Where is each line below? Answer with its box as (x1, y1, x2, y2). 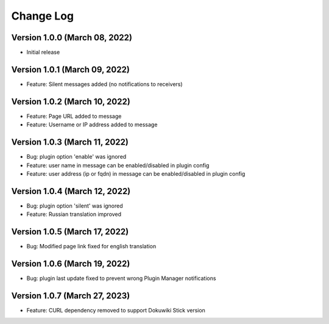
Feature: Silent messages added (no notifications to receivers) (26, 80, 183, 88)
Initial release (26, 49, 60, 56)
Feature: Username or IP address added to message (26, 121, 158, 128)
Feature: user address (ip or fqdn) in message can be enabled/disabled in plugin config (26, 170, 246, 177)
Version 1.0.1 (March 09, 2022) (11, 64, 130, 74)
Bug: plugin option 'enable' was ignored (26, 153, 127, 160)
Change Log (11, 9, 74, 23)
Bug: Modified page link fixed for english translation (26, 243, 157, 250)
